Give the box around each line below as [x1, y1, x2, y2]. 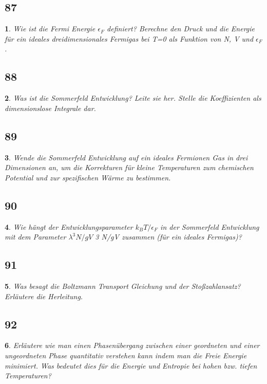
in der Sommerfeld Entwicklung [160, 221, 259, 232]
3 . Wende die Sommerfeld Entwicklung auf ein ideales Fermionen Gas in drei [5, 152, 248, 162]
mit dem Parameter [5, 231, 66, 242]
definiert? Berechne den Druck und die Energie [107, 23, 255, 34]
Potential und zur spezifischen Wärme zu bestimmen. [5, 172, 171, 182]
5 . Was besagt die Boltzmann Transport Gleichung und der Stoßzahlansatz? [5, 280, 241, 291]
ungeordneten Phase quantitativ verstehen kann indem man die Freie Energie [5, 350, 247, 360]
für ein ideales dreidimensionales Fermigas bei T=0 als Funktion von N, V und [5, 33, 254, 44]
